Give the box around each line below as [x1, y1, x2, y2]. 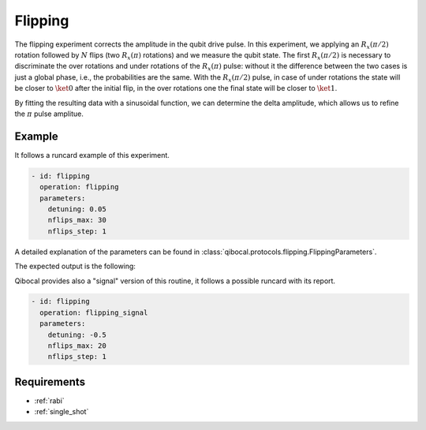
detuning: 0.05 [47, 204, 106, 213]
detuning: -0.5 [47, 330, 106, 339]
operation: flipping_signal [39, 308, 148, 317]
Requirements [14, 375, 86, 388]
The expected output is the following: [14, 261, 136, 271]
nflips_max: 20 [47, 342, 106, 350]
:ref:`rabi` [34, 395, 65, 406]
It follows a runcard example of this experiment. [14, 150, 170, 159]
